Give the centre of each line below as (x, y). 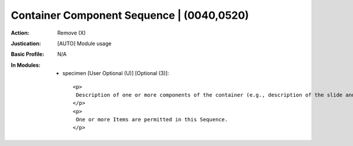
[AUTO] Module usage (84, 43)
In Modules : (26, 65)
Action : (20, 33)
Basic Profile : (27, 54)
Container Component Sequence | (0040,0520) (130, 15)
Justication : (26, 43)
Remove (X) (71, 33)
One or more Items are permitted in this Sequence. (152, 120)
